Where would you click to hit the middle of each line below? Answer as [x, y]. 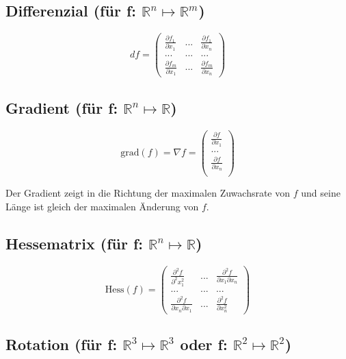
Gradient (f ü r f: [62, 107]
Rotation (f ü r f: [62, 344]
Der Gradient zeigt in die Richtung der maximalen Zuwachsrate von [148, 193]
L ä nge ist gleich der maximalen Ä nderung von [102, 206]
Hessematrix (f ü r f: [75, 243]
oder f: [204, 344]
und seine [321, 193]
